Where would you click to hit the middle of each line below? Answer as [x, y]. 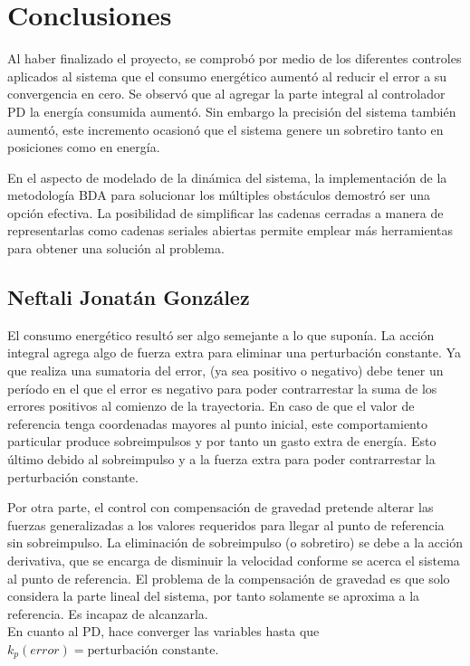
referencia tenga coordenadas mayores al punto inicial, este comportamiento [217, 423]
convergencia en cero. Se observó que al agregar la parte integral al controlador [226, 94]
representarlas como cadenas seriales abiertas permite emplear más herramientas [230, 230]
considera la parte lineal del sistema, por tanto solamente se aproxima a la [214, 596]
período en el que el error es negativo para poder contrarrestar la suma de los [222, 388]
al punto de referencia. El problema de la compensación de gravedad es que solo [229, 578]
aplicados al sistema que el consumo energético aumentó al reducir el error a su [227, 76]
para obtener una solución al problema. [116, 248]
